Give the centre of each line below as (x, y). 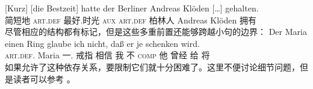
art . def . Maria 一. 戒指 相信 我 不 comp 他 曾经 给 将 (107, 55)
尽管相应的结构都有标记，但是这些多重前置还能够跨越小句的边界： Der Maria (156, 32)
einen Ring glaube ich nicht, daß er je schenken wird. (102, 43)
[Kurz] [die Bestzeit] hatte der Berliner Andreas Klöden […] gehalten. (132, 8)
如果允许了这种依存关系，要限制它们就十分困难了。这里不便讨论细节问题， (152, 66)
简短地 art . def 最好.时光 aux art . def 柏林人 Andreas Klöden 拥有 (131, 20)
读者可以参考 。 (44, 78)
